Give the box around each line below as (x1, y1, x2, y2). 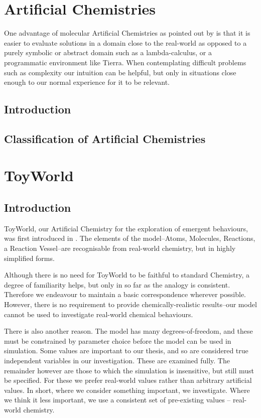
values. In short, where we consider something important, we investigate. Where (4, 384, 250, 395)
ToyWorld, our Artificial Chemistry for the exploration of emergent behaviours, (4, 223, 248, 233)
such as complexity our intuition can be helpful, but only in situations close (4, 67, 236, 77)
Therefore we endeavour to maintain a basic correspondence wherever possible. (4, 289, 246, 300)
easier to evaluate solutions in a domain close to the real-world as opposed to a (4, 37, 247, 48)
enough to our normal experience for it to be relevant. (4, 77, 170, 87)
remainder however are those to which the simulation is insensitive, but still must (4, 365, 254, 375)
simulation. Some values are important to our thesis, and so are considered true (4, 345, 248, 356)
